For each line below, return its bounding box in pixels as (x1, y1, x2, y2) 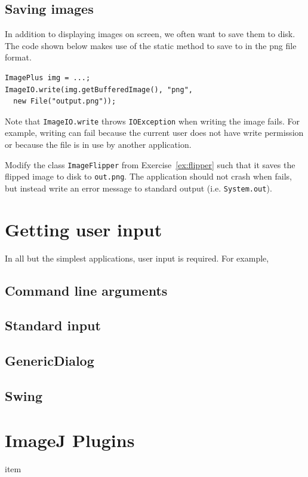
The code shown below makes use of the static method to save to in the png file (5, 39, 297, 51)
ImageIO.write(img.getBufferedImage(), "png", (5, 85, 193, 94)
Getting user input (5, 217, 162, 241)
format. (5, 51, 32, 63)
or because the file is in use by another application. (5, 138, 192, 151)
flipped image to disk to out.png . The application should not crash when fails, (5, 170, 292, 183)
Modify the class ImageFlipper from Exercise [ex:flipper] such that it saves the (5, 158, 295, 171)
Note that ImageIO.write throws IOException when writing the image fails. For (5, 114, 300, 127)
